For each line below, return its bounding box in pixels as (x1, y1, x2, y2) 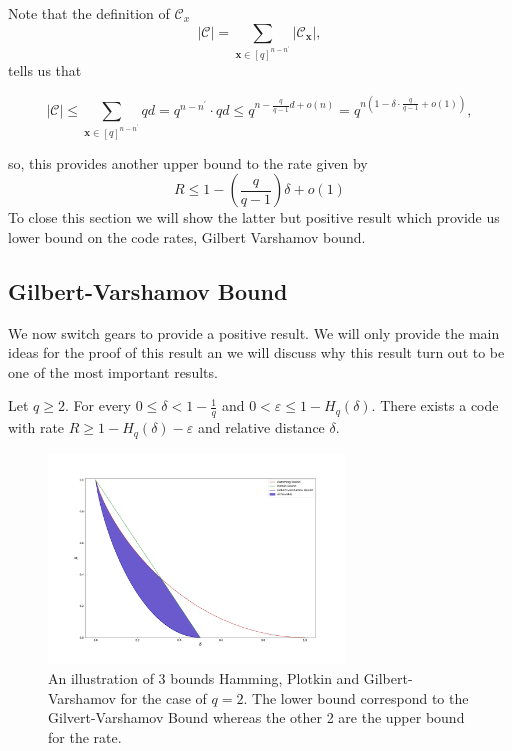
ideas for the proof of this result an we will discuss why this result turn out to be (8, 342, 505, 363)
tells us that (8, 60, 82, 81)
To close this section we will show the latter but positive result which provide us (8, 207, 500, 228)
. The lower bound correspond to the (243, 687, 469, 708)
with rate (8, 417, 65, 438)
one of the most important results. (8, 361, 218, 382)
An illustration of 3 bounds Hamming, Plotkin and (48, 668, 360, 689)
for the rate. (48, 726, 122, 747)
